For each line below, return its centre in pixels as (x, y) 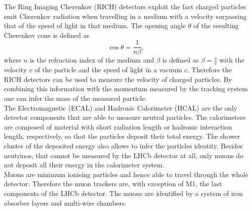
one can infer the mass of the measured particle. (76, 98)
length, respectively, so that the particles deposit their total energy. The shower (122, 136)
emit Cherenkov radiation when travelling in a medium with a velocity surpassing (125, 16)
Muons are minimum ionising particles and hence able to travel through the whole (126, 174)
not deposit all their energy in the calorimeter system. (84, 165)
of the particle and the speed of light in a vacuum (109, 70)
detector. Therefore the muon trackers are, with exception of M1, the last (113, 184)
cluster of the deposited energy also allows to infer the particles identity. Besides (123, 146)
